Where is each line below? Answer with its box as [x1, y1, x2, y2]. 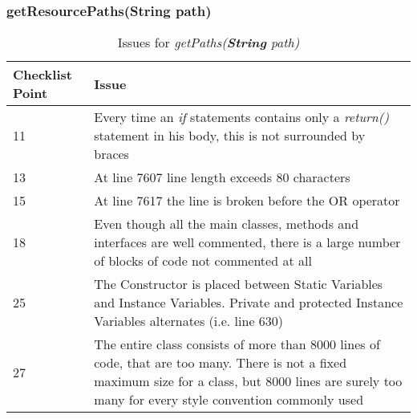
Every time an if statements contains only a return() [94, 108, 389, 127]
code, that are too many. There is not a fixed [94, 353, 347, 372]
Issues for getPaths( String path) [117, 33, 300, 52]
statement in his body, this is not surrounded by [94, 126, 366, 145]
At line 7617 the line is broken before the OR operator [94, 191, 400, 210]
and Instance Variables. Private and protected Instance [94, 293, 403, 312]
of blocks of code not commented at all [94, 251, 312, 271]
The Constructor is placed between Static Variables [94, 275, 383, 294]
